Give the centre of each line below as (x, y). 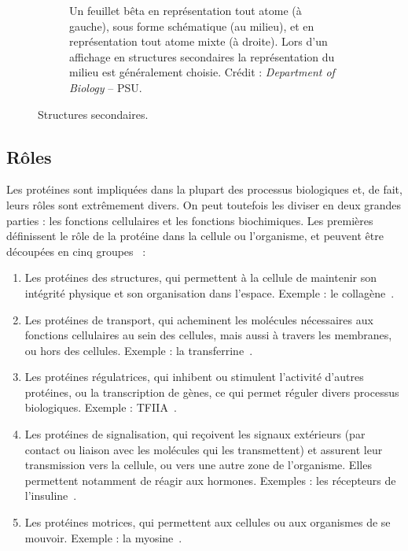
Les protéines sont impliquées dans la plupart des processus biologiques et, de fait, (204, 189)
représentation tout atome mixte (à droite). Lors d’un (198, 41)
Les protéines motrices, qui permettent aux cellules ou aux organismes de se (208, 522)
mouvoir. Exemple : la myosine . (103, 537)
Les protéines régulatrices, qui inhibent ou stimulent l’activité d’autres (194, 377)
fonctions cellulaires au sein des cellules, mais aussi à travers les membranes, (208, 335)
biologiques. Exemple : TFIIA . (101, 407)
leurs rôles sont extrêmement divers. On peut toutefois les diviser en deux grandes (204, 204)
